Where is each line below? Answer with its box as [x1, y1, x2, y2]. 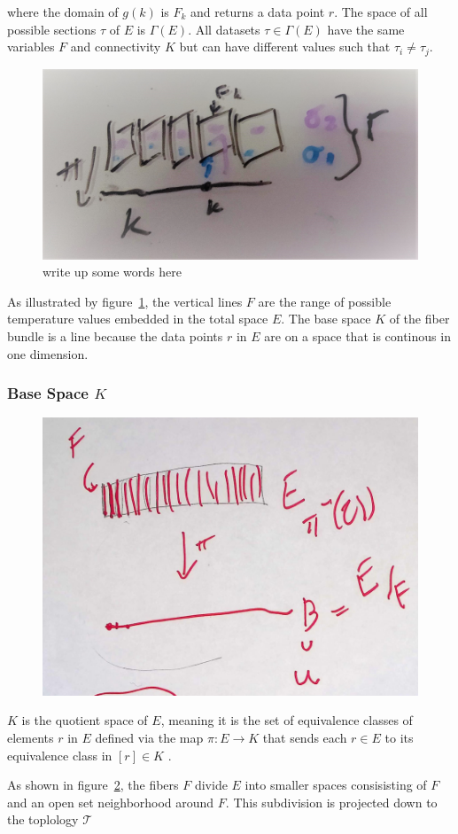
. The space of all [334, 3, 428, 20]
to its [384, 729, 414, 747]
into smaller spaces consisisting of [245, 776, 427, 794]
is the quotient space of [21, 711, 148, 729]
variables [7, 37, 55, 56]
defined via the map [95, 729, 204, 747]
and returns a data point [190, 3, 325, 20]
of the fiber [389, 309, 450, 328]
